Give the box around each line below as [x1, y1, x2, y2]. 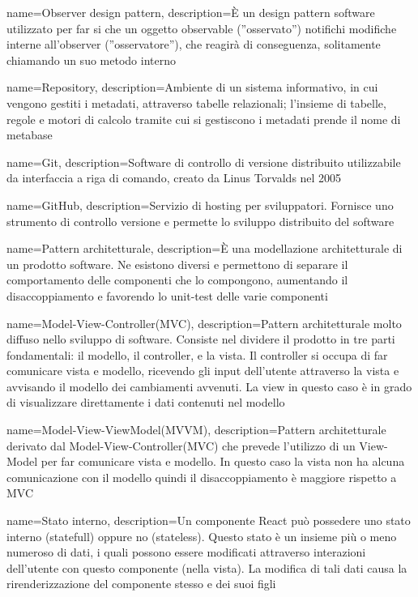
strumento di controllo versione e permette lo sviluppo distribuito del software [6, 212, 395, 229]
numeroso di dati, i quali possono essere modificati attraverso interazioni [6, 544, 366, 561]
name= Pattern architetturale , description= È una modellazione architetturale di [6, 240, 403, 257]
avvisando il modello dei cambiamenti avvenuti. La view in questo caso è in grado [6, 377, 412, 394]
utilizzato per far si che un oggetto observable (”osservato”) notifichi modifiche [6, 19, 397, 36]
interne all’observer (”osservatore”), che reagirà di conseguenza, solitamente [6, 36, 381, 53]
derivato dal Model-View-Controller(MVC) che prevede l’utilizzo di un [6, 437, 356, 454]
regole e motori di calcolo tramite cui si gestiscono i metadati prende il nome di [6, 110, 401, 127]
